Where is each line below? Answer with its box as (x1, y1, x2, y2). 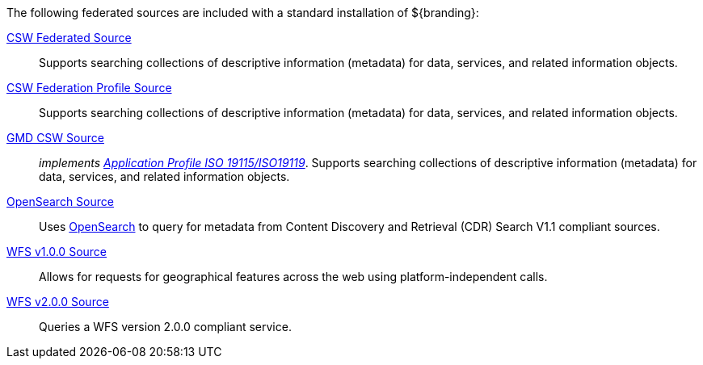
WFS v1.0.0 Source (6, 245, 107, 258)
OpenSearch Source (6, 195, 114, 208)
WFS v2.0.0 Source (6, 295, 109, 308)
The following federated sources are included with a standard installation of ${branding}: (6, 6, 479, 19)
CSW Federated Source (6, 31, 132, 44)
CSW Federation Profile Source (6, 81, 172, 94)
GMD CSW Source (6, 131, 104, 145)
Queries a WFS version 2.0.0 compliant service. (39, 320, 292, 334)
